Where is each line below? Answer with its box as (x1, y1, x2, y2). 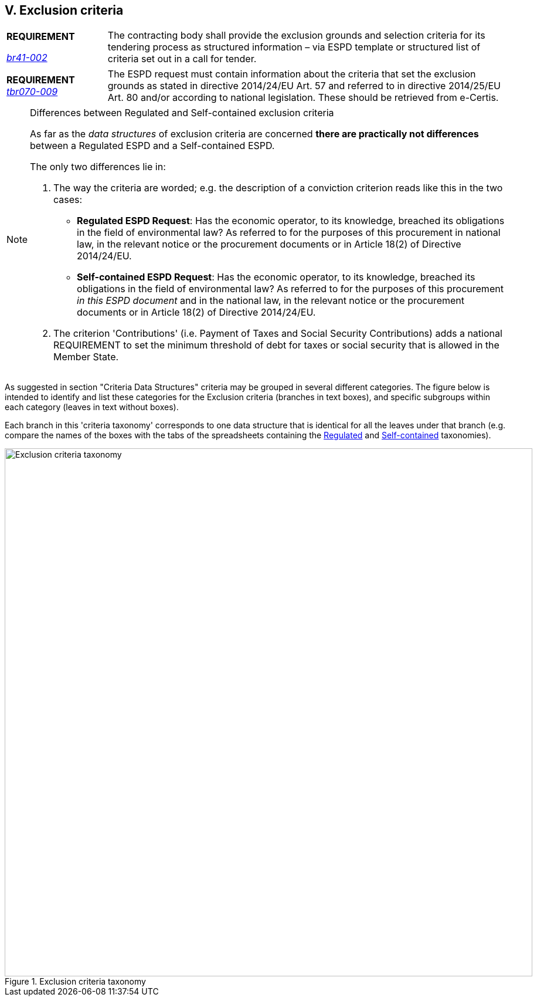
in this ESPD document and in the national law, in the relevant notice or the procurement (77, 295, 464, 307)
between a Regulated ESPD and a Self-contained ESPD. (30, 140, 275, 152)
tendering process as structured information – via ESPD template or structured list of (107, 41, 481, 53)
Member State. (53, 351, 119, 363)
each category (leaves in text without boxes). (5, 402, 179, 412)
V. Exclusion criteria (5, 3, 124, 18)
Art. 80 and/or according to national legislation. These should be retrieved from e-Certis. (107, 92, 499, 104)
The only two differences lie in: (30, 161, 166, 173)
